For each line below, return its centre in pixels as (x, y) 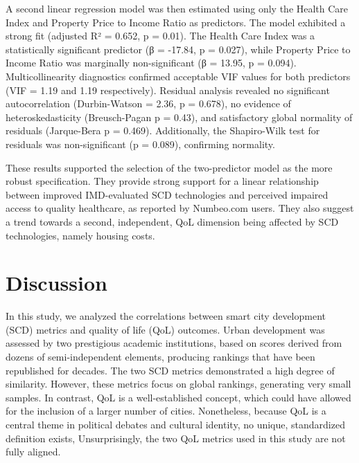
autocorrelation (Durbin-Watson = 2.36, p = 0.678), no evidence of (148, 103)
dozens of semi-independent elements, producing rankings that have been (160, 356)
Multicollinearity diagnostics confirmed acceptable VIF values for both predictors (178, 76)
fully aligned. (33, 452)
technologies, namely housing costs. (80, 235)
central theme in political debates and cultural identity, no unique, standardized (175, 424)
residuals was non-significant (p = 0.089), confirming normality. (140, 144)
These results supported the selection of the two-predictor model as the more (169, 167)
